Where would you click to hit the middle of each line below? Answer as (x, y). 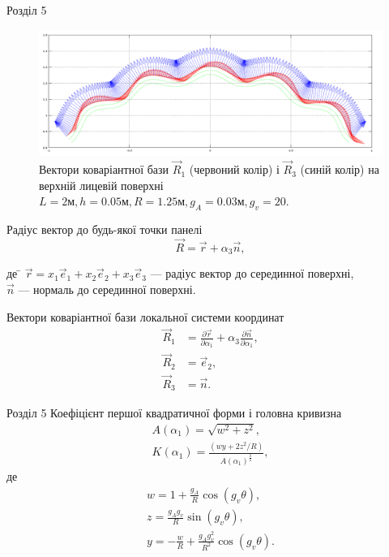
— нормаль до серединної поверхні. (107, 289)
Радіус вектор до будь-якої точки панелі (105, 229)
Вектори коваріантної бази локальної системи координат (145, 316)
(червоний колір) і (234, 169)
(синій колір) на (340, 169)
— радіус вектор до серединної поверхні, (252, 273)
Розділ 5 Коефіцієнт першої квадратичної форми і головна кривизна (174, 412)
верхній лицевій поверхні (101, 185)
